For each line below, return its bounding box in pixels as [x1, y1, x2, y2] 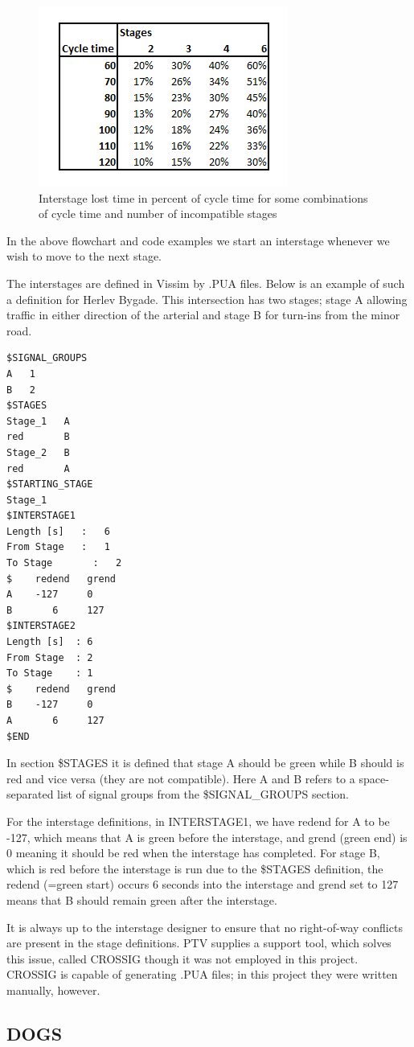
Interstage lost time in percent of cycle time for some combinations [39, 189, 368, 206]
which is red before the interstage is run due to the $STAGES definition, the [6, 860, 383, 877]
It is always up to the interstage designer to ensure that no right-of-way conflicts [6, 918, 403, 935]
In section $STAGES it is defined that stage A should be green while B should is [6, 754, 404, 771]
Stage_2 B [6, 446, 70, 458]
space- [359, 770, 389, 786]
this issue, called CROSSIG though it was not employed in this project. [6, 950, 359, 967]
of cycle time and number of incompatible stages [39, 205, 277, 222]
